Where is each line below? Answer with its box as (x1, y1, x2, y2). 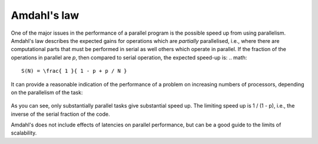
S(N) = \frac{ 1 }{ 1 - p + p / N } (21, 68, 127, 75)
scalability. (11, 129, 37, 136)
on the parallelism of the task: (11, 89, 83, 96)
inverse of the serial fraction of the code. (11, 110, 110, 118)
